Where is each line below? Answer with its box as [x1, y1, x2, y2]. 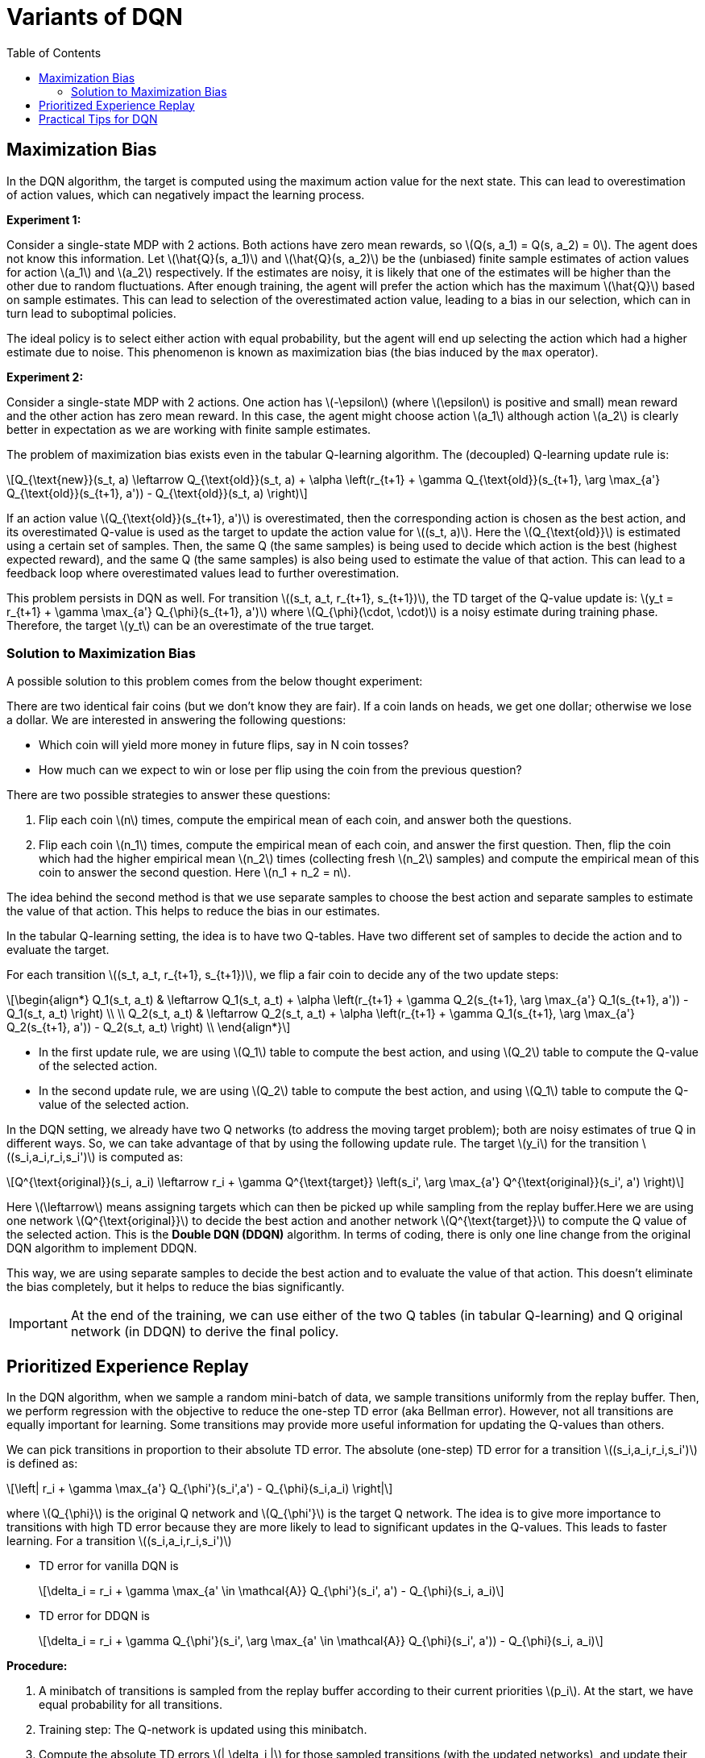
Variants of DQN [6, 3, 183, 31]
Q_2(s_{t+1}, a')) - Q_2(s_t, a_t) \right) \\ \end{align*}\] [6, 1020, 291, 1035]
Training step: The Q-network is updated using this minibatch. [39, 1723, 367, 1737]
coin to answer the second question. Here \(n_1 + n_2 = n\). [39, 865, 351, 880]
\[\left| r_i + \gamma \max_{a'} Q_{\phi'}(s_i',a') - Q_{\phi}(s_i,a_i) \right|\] [6, 1481, 393, 1496]
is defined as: [6, 1456, 78, 1471]
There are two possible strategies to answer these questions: [6, 788, 331, 802]
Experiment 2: [6, 369, 84, 384]
